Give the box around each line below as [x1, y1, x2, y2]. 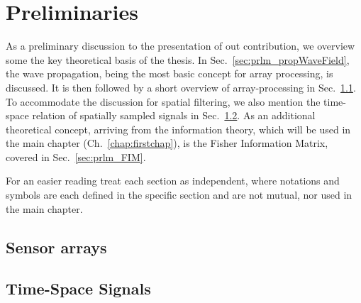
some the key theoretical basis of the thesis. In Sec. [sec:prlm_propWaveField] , [6, 52, 350, 67]
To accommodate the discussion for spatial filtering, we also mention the [6, 94, 321, 109]
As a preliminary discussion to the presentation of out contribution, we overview [6, 38, 355, 53]
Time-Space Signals [6, 277, 151, 299]
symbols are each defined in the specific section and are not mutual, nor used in [6, 187, 352, 202]
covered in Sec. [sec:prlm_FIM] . [6, 149, 146, 164]
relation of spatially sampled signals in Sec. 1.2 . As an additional [32, 108, 316, 123]
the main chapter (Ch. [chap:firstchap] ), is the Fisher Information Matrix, [6, 136, 328, 150]
